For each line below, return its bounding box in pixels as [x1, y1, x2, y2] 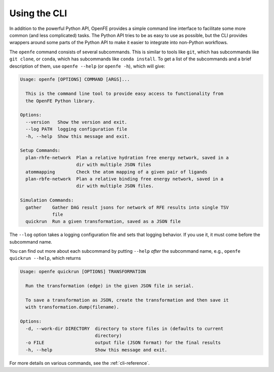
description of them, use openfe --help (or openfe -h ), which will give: [9, 63, 165, 69]
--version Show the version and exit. [25, 119, 127, 125]
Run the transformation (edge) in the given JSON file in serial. [25, 283, 194, 289]
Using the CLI [9, 8, 67, 19]
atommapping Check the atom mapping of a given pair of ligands [25, 169, 208, 175]
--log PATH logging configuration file [25, 126, 127, 132]
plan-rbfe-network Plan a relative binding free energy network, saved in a [25, 176, 224, 182]
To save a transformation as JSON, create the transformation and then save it [25, 297, 229, 303]
